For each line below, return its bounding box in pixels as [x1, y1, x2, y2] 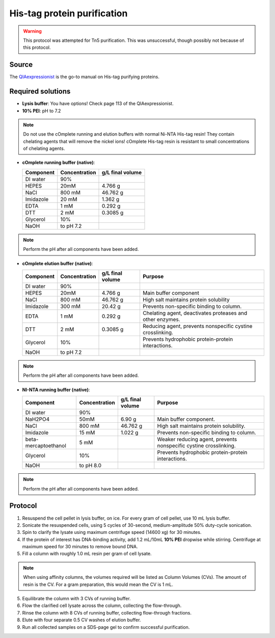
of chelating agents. [23, 145, 65, 151]
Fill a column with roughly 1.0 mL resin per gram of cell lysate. [22, 551, 152, 557]
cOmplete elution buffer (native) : [22, 260, 93, 266]
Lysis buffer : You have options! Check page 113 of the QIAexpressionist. [22, 100, 174, 107]
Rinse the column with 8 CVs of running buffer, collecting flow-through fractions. [22, 609, 192, 616]
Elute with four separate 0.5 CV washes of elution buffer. [22, 617, 141, 623]
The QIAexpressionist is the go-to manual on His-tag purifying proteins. [9, 74, 160, 80]
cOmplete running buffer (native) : [22, 160, 95, 166]
